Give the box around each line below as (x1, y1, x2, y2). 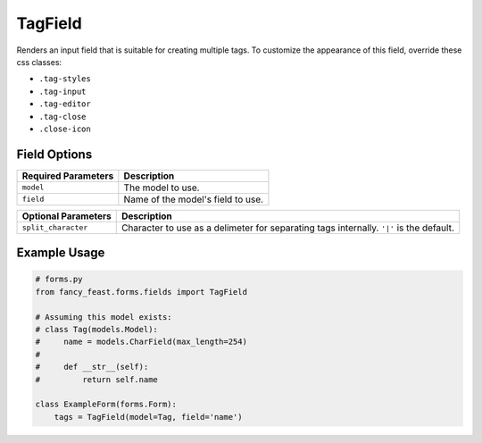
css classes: (16, 56, 62, 67)
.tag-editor (38, 99, 91, 109)
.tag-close (38, 112, 87, 121)
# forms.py (35, 274, 83, 285)
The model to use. (123, 181, 200, 194)
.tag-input (38, 86, 87, 96)
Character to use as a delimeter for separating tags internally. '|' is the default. (120, 221, 454, 234)
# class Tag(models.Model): (35, 324, 158, 334)
